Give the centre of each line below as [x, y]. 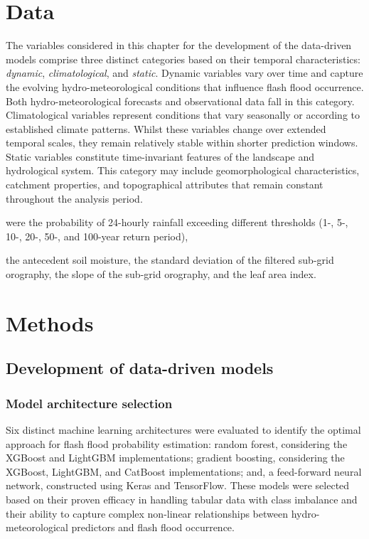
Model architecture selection [89, 403]
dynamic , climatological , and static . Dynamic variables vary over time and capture [184, 73]
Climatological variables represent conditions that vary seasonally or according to [183, 115]
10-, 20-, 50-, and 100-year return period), [97, 236]
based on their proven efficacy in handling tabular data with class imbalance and [182, 499]
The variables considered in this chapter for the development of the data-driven [179, 45]
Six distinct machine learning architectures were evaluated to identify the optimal [183, 429]
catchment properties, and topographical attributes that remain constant [165, 185]
